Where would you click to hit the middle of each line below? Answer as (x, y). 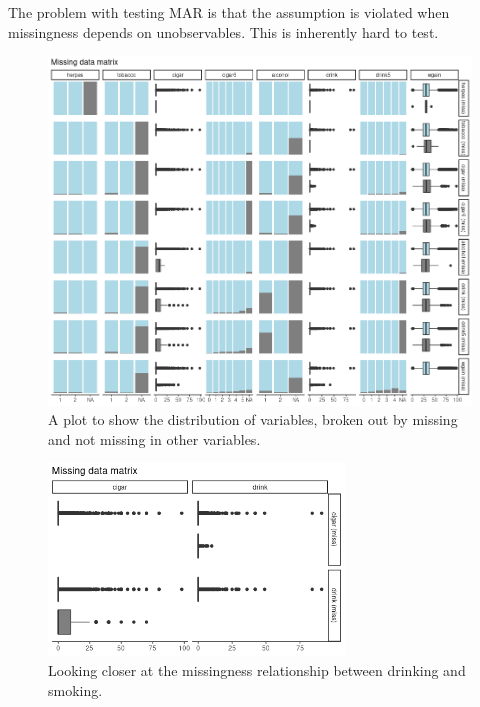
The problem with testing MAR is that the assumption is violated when (229, 12)
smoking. (75, 689)
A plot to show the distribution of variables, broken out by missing (253, 419)
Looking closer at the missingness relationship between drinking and (257, 669)
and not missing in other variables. (154, 438)
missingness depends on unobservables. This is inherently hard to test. (223, 31)
